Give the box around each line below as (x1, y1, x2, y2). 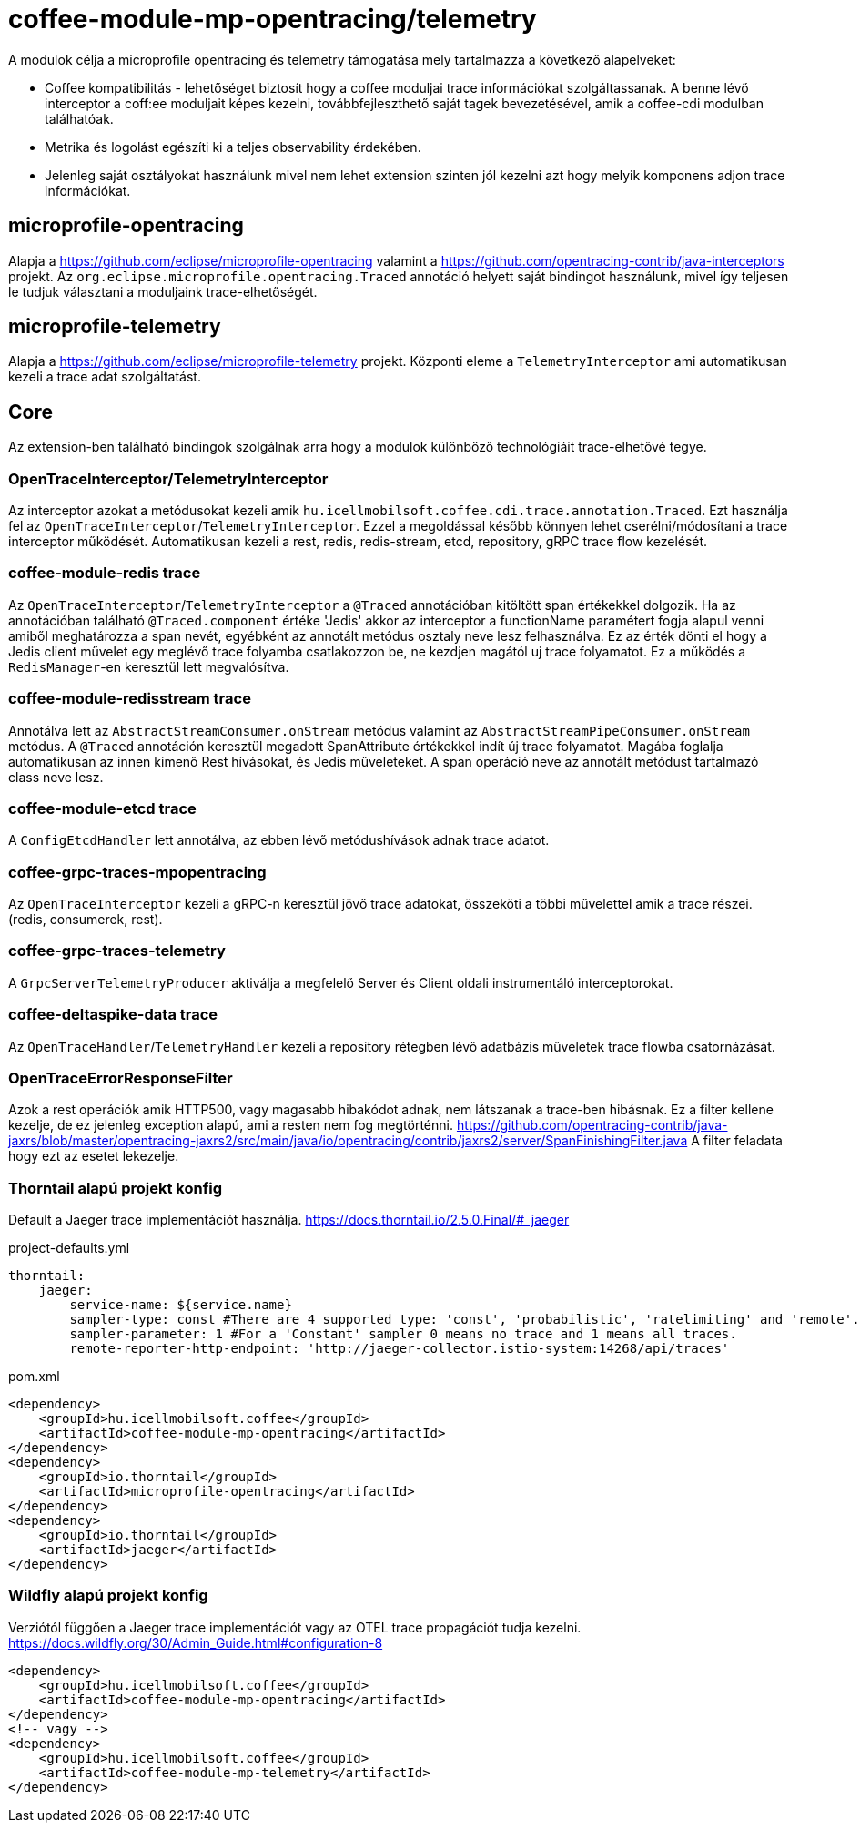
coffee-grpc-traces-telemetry (8, 941, 226, 961)
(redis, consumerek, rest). (8, 911, 163, 928)
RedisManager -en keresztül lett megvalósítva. (8, 658, 289, 675)
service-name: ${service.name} (69, 1297, 292, 1313)
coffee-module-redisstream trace (8, 689, 251, 708)
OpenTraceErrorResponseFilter (8, 1068, 233, 1087)
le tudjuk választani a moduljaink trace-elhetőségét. (8, 283, 318, 300)
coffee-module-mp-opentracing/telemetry (8, 4, 537, 35)
